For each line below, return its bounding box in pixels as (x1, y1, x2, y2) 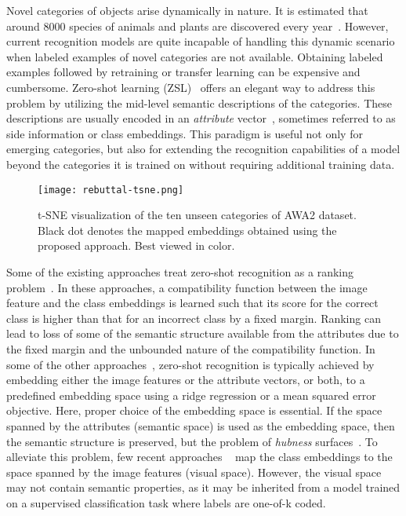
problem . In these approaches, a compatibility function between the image (6, 279, 368, 295)
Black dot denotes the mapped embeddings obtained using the (38, 221, 337, 238)
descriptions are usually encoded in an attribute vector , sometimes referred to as (6, 110, 396, 126)
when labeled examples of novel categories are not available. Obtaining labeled (6, 48, 383, 64)
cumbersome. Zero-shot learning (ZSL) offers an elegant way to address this (6, 79, 375, 95)
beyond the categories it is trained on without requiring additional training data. (6, 156, 395, 172)
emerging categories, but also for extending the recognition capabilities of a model (6, 141, 401, 157)
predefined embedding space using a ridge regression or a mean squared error (6, 386, 376, 403)
